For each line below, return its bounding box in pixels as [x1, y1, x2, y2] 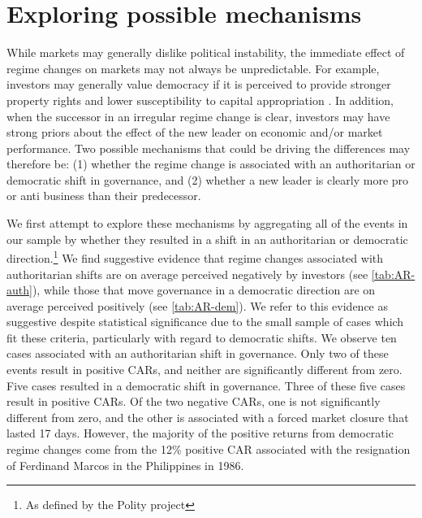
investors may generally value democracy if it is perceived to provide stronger [6, 76, 391, 93]
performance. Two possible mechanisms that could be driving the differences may [6, 139, 411, 156]
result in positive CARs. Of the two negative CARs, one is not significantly [6, 393, 381, 410]
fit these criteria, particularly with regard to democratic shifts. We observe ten [6, 329, 397, 346]
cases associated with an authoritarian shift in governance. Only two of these [6, 345, 389, 362]
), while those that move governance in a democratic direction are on [32, 281, 376, 298]
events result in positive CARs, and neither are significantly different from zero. [6, 361, 403, 378]
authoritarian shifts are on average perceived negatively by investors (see [6, 265, 368, 282]
